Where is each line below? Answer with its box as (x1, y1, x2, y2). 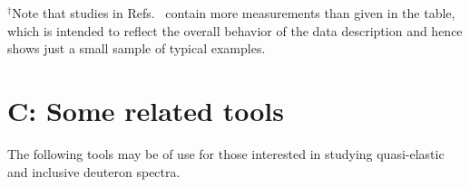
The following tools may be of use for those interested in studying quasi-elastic (7, 144, 445, 163)
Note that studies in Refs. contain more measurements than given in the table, (12, 4, 455, 22)
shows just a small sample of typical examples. (7, 39, 266, 58)
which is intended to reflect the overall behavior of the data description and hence (7, 21, 463, 40)
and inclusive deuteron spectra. (7, 162, 181, 181)
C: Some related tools (7, 91, 284, 128)
